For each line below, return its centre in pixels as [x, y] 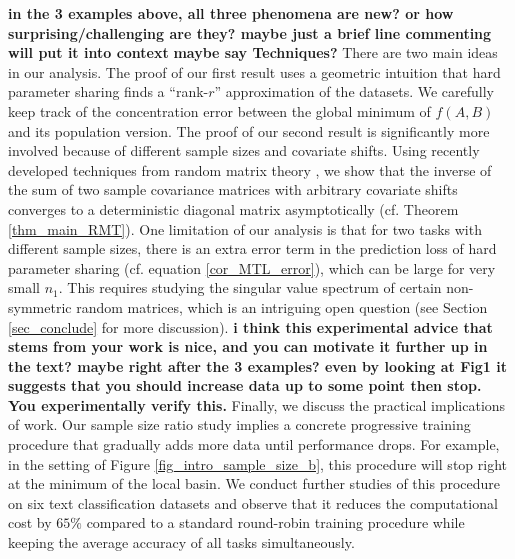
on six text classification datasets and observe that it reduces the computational [253, 502]
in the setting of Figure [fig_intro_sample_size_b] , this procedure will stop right [257, 463]
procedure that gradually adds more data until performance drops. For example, [254, 444]
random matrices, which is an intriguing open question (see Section [282, 306]
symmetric [40, 306]
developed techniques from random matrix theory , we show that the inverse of [250, 169]
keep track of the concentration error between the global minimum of [219, 110]
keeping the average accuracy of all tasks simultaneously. [181, 542]
